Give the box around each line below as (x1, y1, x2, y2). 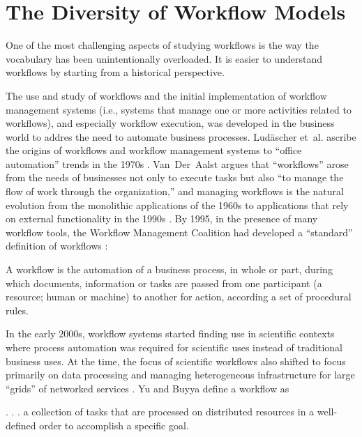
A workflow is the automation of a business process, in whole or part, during (6, 262, 333, 277)
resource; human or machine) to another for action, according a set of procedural (6, 289, 352, 304)
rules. (6, 302, 29, 317)
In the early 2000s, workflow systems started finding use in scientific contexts (6, 326, 335, 341)
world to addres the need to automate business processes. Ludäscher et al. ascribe (6, 129, 356, 144)
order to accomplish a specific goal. (39, 417, 189, 432)
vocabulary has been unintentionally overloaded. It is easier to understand (6, 51, 322, 66)
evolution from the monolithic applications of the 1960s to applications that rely (6, 197, 349, 212)
